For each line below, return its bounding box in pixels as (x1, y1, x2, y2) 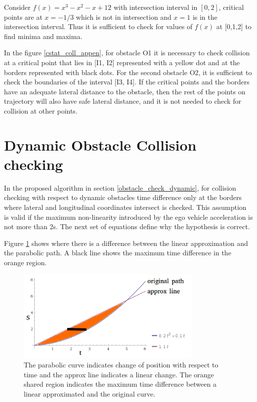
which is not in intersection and (76, 11, 171, 22)
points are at (4, 11, 43, 22)
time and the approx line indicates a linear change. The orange (24, 369, 214, 379)
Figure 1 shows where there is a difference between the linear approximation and (4, 238, 248, 248)
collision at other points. (4, 105, 78, 116)
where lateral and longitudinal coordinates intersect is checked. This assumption (4, 202, 247, 212)
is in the (192, 11, 217, 22)
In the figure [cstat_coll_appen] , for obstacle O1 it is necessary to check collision (4, 47, 250, 58)
